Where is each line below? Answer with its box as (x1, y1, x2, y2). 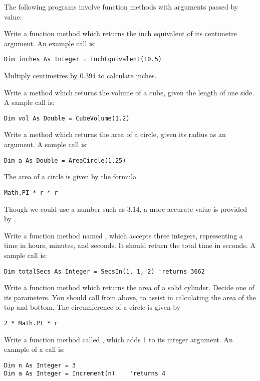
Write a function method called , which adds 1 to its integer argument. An (4, 334, 233, 344)
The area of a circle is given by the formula (4, 171, 137, 182)
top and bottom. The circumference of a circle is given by (4, 302, 181, 312)
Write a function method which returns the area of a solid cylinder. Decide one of (4, 282, 254, 293)
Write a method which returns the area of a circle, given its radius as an (4, 129, 226, 140)
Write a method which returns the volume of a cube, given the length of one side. (4, 87, 254, 97)
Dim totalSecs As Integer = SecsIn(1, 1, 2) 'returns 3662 (4, 268, 205, 275)
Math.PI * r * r (4, 189, 58, 196)
